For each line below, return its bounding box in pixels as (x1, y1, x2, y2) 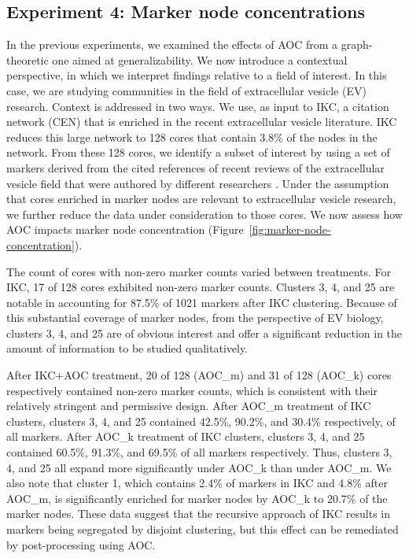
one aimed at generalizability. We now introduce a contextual (52, 51, 348, 68)
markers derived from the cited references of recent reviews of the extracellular (6, 159, 385, 176)
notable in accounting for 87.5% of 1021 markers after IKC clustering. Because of (6, 294, 397, 310)
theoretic (6, 51, 49, 68)
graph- (341, 36, 373, 53)
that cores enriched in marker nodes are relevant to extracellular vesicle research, (6, 190, 396, 207)
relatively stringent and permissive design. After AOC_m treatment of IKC (6, 397, 371, 414)
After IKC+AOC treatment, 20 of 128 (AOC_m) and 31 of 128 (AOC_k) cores (6, 367, 392, 383)
